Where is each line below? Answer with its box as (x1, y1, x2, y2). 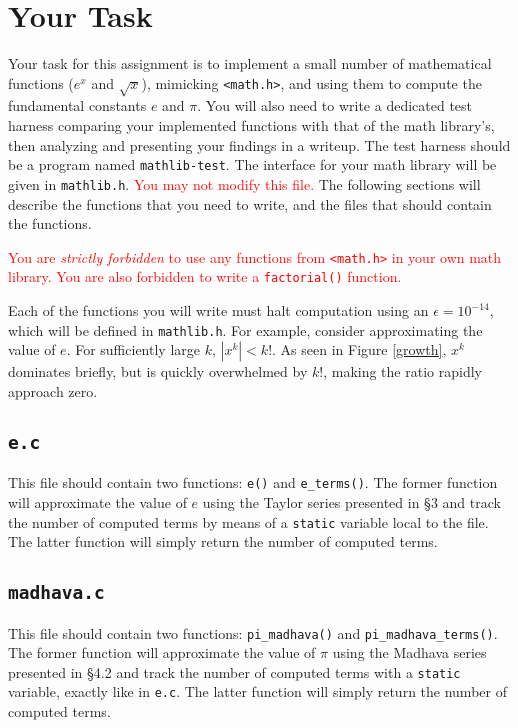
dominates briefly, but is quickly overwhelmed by (8, 361, 308, 382)
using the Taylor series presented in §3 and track (202, 491, 501, 512)
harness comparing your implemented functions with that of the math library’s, (8, 115, 495, 136)
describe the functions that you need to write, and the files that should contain (8, 193, 492, 214)
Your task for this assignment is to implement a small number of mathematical (8, 53, 492, 74)
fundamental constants (8, 95, 147, 116)
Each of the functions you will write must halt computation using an (8, 300, 429, 321)
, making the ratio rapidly (323, 361, 482, 382)
